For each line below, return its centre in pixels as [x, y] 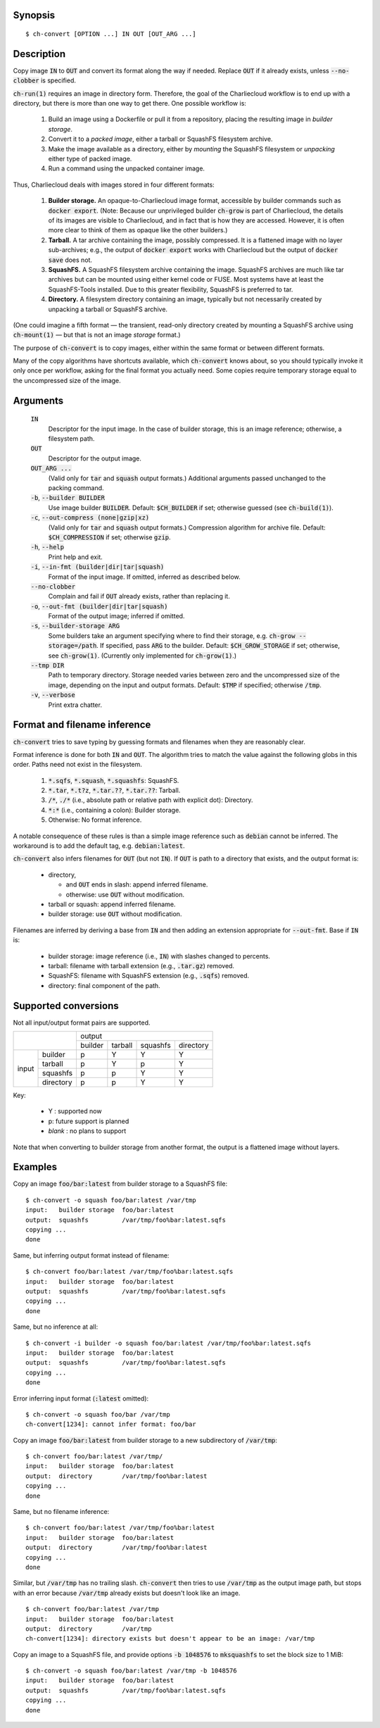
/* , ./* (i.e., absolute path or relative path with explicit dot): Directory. [151, 800]
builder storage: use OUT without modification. [115, 914]
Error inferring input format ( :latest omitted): [81, 1398]
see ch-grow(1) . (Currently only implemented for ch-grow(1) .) [142, 656]
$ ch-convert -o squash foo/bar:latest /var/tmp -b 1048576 [131, 1671]
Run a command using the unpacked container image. [127, 168]
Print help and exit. [76, 557]
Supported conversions [66, 1006]
